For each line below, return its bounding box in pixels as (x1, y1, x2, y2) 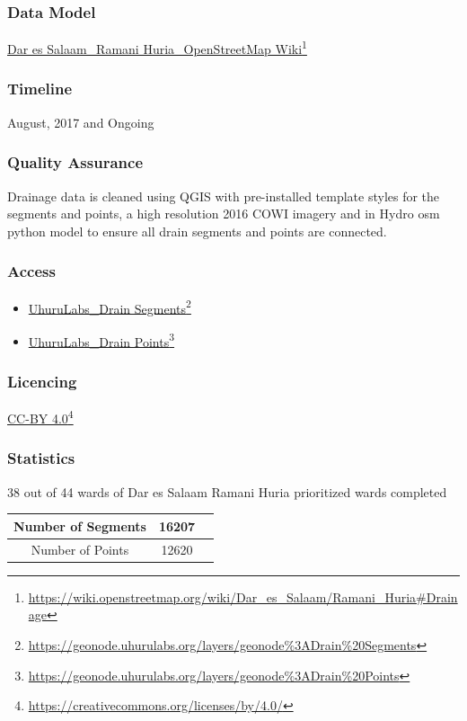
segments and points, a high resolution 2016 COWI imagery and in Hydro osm (7, 204, 440, 223)
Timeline (7, 77, 73, 100)
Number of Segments (13, 516, 146, 535)
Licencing (7, 369, 77, 392)
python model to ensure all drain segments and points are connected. (7, 221, 387, 240)
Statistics (7, 447, 75, 469)
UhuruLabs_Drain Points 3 (28, 329, 175, 351)
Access (7, 260, 56, 282)
